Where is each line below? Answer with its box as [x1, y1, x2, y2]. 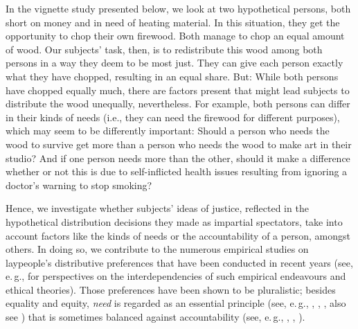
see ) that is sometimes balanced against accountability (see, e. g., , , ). [6, 310, 305, 324]
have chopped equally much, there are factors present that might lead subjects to [6, 82, 350, 97]
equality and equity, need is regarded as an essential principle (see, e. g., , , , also [6, 296, 346, 310]
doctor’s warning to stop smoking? [6, 177, 152, 192]
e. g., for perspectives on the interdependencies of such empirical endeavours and [6, 269, 346, 283]
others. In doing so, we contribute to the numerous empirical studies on [6, 242, 309, 256]
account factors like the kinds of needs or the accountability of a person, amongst [6, 228, 350, 242]
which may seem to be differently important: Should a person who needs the [6, 123, 330, 138]
